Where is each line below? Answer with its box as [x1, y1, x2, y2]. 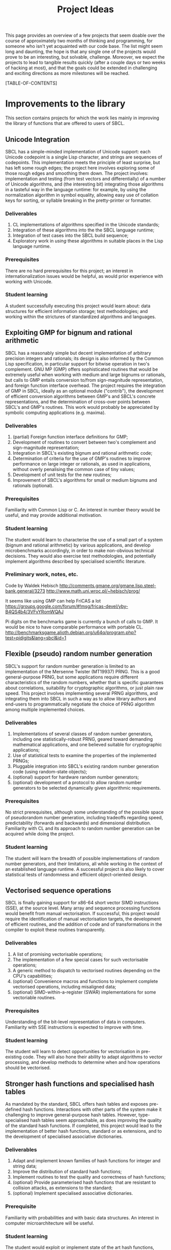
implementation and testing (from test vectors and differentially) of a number [5, 175, 166, 181]
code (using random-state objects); [12, 768, 88, 774]
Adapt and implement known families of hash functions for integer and [12, 1158, 161, 1164]
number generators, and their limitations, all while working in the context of [5, 861, 163, 867]
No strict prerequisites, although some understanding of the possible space [5, 809, 164, 815]
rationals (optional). [12, 482, 54, 488]
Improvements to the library [5, 98, 126, 110]
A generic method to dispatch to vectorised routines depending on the [12, 967, 160, 973]
